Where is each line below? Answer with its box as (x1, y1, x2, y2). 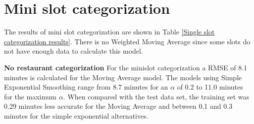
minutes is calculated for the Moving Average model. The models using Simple (4, 72, 242, 82)
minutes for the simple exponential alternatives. (4, 110, 149, 121)
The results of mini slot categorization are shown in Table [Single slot (4, 27, 215, 37)
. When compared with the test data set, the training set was (63, 91, 250, 101)
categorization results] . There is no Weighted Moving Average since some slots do (4, 36, 251, 46)
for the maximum (4, 91, 57, 101)
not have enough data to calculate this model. (4, 46, 143, 56)
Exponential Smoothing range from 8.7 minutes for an (4, 82, 168, 92)
